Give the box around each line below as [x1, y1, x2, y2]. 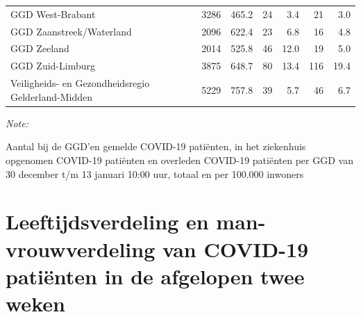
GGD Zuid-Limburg [10, 58, 95, 73]
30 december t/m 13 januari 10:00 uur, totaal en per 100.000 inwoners [6, 166, 304, 181]
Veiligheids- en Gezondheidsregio [10, 76, 150, 90]
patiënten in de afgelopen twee [6, 261, 305, 290]
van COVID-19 [162, 234, 309, 263]
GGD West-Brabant [10, 6, 96, 21]
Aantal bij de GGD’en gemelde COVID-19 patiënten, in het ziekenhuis [6, 139, 306, 154]
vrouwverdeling [6, 234, 156, 263]
